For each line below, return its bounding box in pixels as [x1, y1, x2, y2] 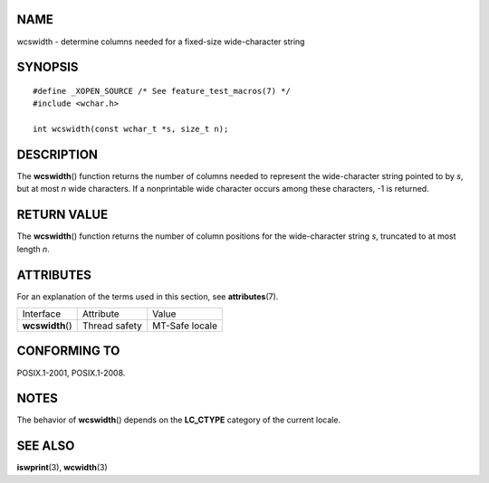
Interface [22, 308, 62, 320]
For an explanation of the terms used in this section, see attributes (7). [16, 290, 279, 302]
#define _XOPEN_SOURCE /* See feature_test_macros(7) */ [33, 86, 292, 96]
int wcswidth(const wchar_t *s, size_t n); [33, 124, 229, 135]
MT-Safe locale [152, 319, 217, 332]
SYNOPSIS [16, 60, 79, 75]
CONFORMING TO [16, 344, 120, 359]
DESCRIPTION [16, 147, 99, 162]
